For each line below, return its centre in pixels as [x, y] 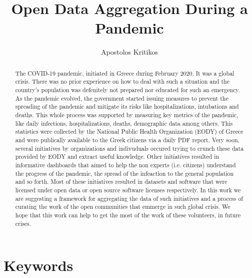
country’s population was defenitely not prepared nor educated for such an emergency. [127, 90]
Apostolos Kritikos [129, 52]
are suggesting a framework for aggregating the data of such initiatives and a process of [129, 198]
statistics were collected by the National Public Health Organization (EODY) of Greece [129, 131]
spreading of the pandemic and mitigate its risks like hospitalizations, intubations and [127, 106]
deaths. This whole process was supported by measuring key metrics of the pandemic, [127, 114]
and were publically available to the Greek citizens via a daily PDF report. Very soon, [127, 140]
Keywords [38, 265]
